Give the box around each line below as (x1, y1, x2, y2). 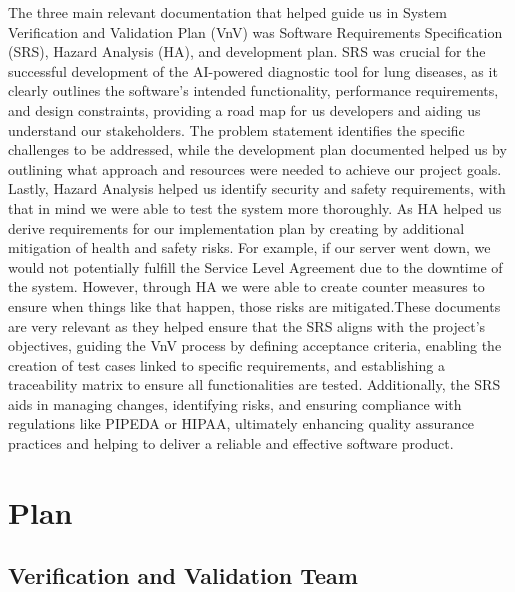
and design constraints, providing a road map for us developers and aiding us (8, 99, 481, 120)
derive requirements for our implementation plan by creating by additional (8, 217, 465, 238)
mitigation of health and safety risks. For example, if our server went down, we (8, 237, 491, 258)
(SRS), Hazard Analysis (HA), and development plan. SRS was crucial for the (8, 41, 486, 62)
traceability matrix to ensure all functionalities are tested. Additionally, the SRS (8, 374, 501, 395)
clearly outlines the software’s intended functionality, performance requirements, (8, 80, 499, 101)
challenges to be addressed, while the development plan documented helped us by (8, 139, 507, 160)
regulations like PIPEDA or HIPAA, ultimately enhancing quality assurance (8, 413, 475, 434)
